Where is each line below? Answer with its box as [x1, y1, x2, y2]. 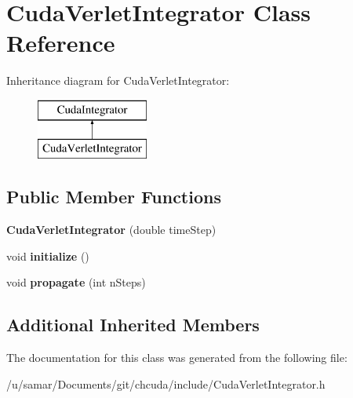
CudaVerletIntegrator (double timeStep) [6, 221, 217, 238]
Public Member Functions [6, 184, 221, 209]
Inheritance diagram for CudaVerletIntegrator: [6, 72, 230, 89]
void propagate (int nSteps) [6, 274, 146, 290]
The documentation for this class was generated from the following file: [6, 349, 348, 366]
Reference [6, 27, 115, 59]
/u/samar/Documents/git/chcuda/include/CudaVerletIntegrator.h [6, 375, 326, 392]
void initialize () [6, 247, 89, 264]
